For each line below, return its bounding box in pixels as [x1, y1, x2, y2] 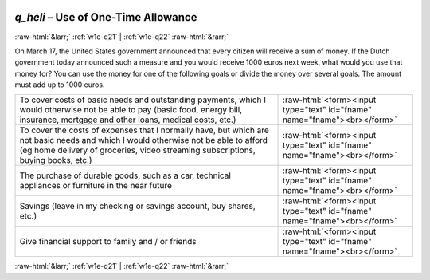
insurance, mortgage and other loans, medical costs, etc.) [19, 114, 236, 125]
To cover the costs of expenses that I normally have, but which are [19, 124, 270, 136]
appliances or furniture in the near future [19, 180, 173, 191]
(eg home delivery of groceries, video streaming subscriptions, [19, 144, 256, 156]
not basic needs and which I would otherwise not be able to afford [19, 135, 268, 146]
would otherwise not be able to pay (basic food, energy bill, [19, 105, 243, 116]
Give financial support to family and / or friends [19, 236, 197, 247]
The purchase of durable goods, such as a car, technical [19, 170, 231, 181]
